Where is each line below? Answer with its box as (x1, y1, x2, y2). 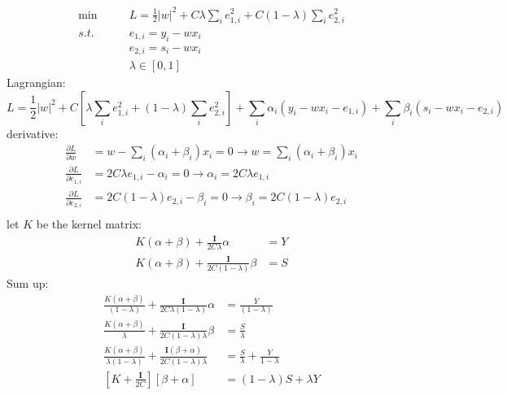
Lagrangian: (7, 74, 66, 91)
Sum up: (7, 275, 49, 292)
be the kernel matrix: (36, 215, 142, 232)
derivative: (7, 124, 59, 141)
